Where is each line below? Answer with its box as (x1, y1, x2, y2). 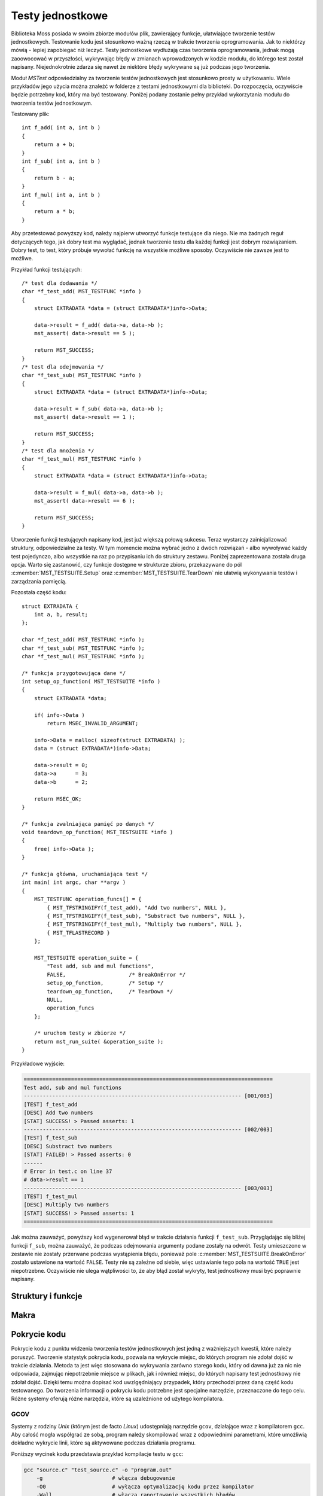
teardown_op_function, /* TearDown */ (47, 988, 173, 995)
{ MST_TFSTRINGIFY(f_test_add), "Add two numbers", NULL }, (47, 904, 227, 911)
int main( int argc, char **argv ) (22, 879, 126, 886)
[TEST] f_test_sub (23, 1135, 78, 1141)
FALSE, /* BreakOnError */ (47, 971, 186, 978)
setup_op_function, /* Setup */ (47, 980, 164, 987)
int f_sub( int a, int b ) (22, 158, 101, 165)
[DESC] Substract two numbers (23, 1143, 112, 1150)
